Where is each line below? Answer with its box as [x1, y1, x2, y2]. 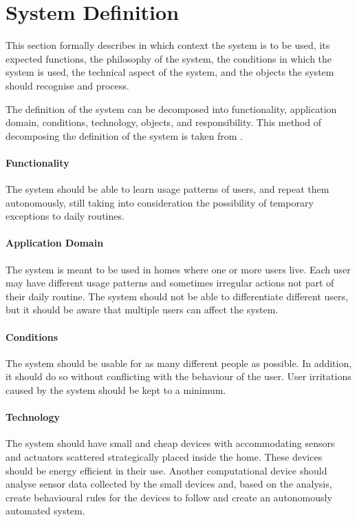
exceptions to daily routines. [6, 209, 125, 223]
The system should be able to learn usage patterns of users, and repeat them [6, 182, 329, 196]
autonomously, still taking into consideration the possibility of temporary [6, 195, 314, 209]
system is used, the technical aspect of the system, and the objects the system [6, 65, 334, 79]
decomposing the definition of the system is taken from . [6, 128, 243, 143]
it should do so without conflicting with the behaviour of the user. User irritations [6, 369, 351, 384]
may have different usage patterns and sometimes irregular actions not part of [6, 275, 334, 290]
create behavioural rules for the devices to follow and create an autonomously [6, 490, 332, 504]
